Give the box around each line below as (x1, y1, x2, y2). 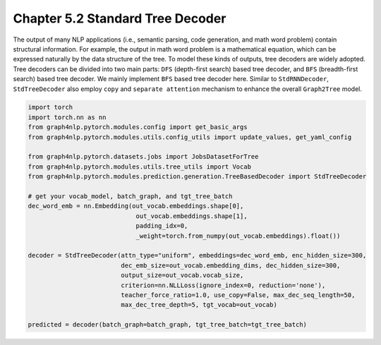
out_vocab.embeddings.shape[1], (135, 212, 248, 220)
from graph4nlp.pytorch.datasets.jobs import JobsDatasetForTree (28, 152, 259, 161)
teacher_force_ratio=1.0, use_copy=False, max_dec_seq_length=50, (121, 291, 356, 299)
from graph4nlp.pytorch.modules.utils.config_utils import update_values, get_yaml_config (28, 133, 352, 141)
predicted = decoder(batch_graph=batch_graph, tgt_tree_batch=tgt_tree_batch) (28, 321, 307, 329)
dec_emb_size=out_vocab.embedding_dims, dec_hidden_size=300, (121, 261, 341, 270)
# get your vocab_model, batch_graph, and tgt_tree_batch (28, 193, 233, 200)
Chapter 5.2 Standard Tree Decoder (13, 11, 226, 26)
